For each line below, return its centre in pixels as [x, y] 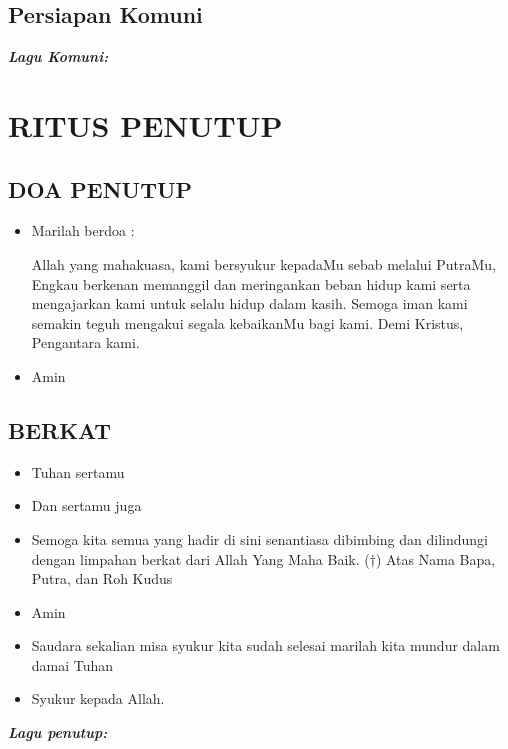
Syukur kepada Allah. [98, 698]
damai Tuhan [72, 664]
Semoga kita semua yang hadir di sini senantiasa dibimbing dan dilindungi [259, 538]
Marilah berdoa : [83, 230]
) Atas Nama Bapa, [435, 558]
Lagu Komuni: [58, 56]
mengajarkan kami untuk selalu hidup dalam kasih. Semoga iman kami [249, 303]
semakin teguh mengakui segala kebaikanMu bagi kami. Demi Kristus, [247, 322]
